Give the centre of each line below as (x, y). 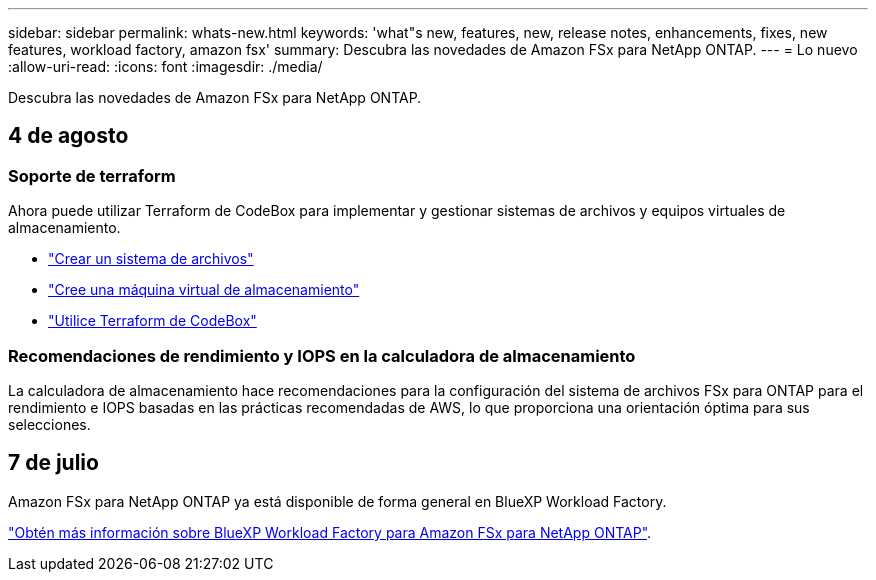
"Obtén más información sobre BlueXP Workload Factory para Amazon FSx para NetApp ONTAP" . (330, 532)
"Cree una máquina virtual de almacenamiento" (204, 290)
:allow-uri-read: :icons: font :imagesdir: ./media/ (165, 66)
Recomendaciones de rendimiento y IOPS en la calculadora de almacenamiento (322, 355)
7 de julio (53, 463)
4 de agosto (68, 136)
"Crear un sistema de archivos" (151, 259)
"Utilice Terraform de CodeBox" (152, 321)
